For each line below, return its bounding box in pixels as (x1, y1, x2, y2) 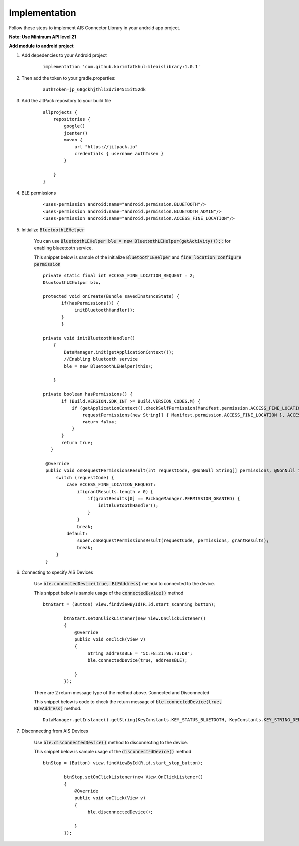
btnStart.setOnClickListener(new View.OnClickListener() (64, 615, 206, 621)
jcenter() (64, 130, 88, 136)
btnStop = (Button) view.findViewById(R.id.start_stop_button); (43, 760, 204, 766)
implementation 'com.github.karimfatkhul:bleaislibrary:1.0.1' (43, 64, 201, 70)
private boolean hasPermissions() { (43, 391, 133, 397)
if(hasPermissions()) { (61, 300, 120, 306)
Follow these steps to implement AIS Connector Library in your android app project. (9, 25, 180, 31)
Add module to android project (9, 43, 74, 49)
